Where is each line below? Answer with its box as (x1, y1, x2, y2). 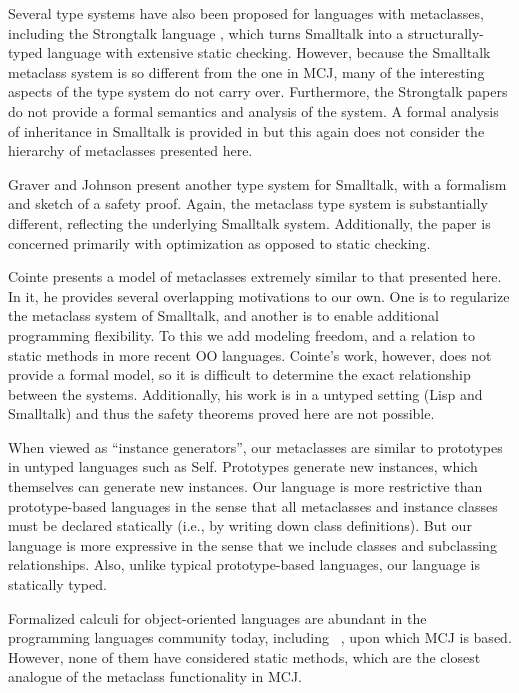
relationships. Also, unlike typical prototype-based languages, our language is (8, 554, 480, 575)
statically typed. (8, 574, 107, 595)
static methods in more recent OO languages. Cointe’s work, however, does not (8, 344, 492, 365)
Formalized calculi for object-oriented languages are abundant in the (8, 607, 427, 628)
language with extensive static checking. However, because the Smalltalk (47, 42, 491, 63)
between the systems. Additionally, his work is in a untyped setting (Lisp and (8, 383, 483, 404)
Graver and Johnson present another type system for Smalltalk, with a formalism (8, 173, 507, 194)
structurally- (407, 22, 485, 43)
